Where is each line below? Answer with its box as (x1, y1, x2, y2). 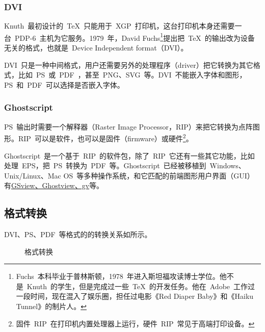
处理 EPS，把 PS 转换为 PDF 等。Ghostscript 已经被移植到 (4, 160, 206, 171)
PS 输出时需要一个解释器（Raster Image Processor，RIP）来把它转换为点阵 (4, 121, 253, 132)
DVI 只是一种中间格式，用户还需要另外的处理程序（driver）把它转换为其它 (4, 59, 253, 70)
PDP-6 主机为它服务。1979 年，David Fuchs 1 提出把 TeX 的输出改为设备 (14, 31, 255, 43)
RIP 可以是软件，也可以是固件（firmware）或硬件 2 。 (18, 132, 193, 143)
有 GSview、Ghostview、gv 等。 (4, 180, 104, 191)
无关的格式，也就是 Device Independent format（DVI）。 (4, 42, 188, 53)
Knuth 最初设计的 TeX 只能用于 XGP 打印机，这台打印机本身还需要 (4, 20, 235, 31)
